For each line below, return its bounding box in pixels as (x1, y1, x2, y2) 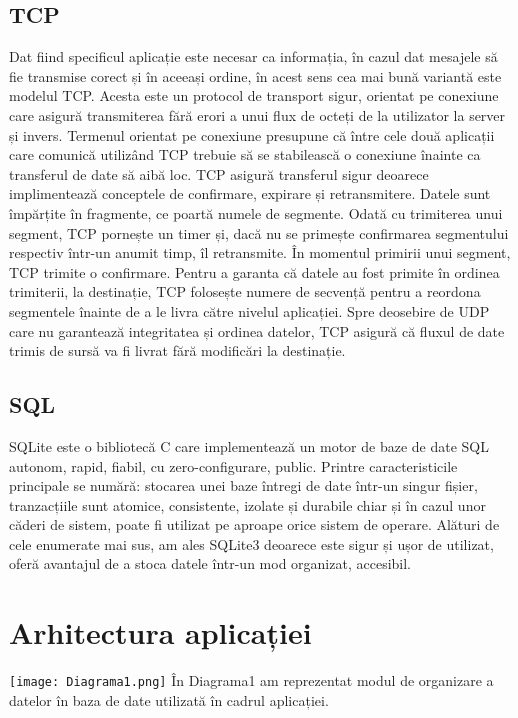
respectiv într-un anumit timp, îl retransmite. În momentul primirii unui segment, (9, 242, 511, 263)
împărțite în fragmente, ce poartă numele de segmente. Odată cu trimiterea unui (9, 202, 503, 223)
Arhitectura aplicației (9, 612, 312, 653)
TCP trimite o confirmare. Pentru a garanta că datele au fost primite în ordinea (9, 261, 500, 282)
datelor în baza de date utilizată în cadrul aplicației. (9, 689, 329, 710)
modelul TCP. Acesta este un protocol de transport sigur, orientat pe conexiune (9, 85, 499, 106)
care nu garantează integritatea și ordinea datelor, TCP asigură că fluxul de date (9, 320, 505, 341)
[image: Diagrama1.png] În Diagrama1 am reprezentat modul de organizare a (9, 670, 494, 691)
